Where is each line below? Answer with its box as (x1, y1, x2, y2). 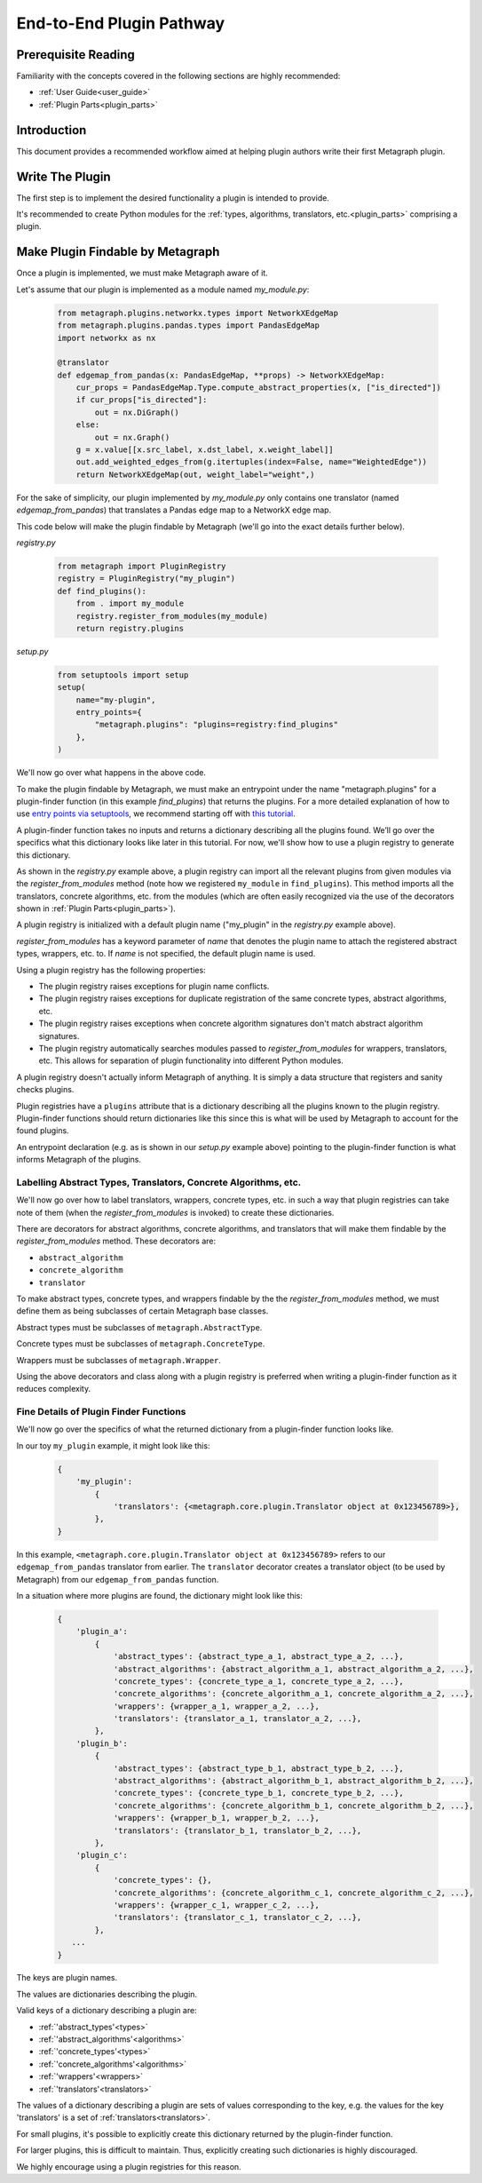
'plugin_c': (75, 1850, 129, 1861)
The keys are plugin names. (16, 1973, 118, 1983)
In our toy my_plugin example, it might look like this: (16, 1440, 210, 1451)
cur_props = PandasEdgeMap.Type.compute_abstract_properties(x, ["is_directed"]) (75, 383, 441, 393)
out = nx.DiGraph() (94, 407, 179, 417)
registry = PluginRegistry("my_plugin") (57, 574, 235, 583)
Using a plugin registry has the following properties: (16, 964, 206, 975)
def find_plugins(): (57, 586, 146, 596)
